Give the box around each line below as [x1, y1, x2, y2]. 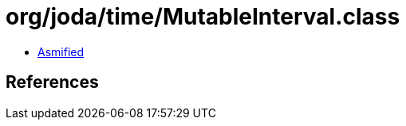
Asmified [37, 44, 85, 59]
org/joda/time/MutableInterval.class [6, 3, 400, 30]
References [6, 72, 99, 93]
